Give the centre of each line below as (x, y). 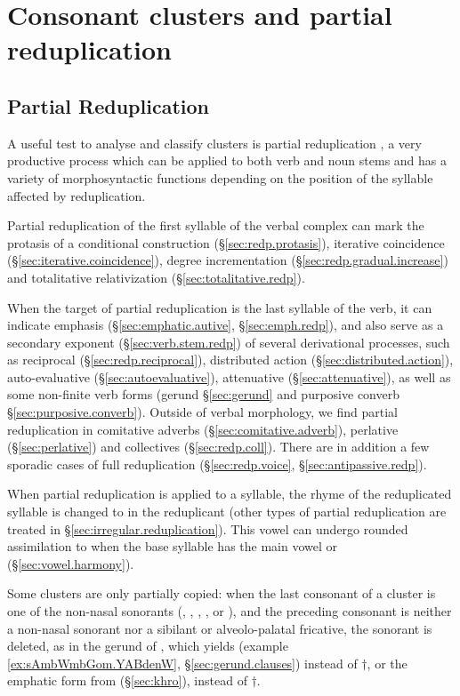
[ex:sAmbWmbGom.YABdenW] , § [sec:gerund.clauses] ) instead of (182, 663)
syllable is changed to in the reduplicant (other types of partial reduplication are (227, 512)
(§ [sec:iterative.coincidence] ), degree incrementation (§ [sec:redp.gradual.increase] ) (228, 260)
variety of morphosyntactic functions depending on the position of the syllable (220, 177)
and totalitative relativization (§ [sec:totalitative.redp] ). (156, 277)
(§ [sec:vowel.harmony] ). (71, 563)
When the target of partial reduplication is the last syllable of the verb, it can (220, 307)
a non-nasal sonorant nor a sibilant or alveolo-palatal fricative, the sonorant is (220, 628)
